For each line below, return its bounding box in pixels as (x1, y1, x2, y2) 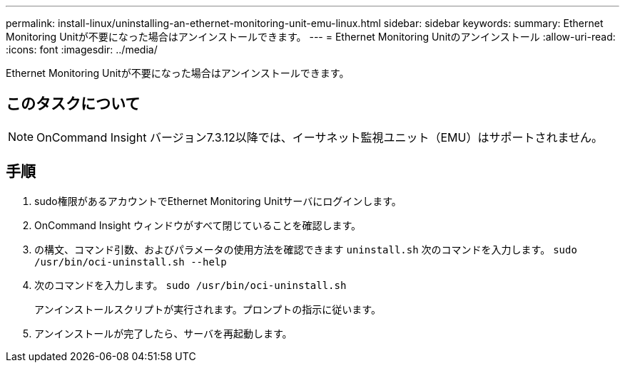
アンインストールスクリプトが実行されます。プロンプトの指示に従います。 (34, 303, 381, 315)
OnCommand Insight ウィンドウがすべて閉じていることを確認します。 (34, 219, 362, 231)
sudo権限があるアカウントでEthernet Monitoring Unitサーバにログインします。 (34, 194, 402, 207)
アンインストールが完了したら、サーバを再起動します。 (34, 327, 293, 340)
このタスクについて (6, 95, 141, 113)
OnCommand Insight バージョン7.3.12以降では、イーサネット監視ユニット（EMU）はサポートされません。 (36, 130, 603, 144)
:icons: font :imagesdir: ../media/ (6, 43, 158, 56)
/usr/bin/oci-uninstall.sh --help (34, 256, 227, 268)
